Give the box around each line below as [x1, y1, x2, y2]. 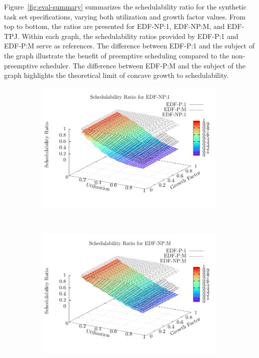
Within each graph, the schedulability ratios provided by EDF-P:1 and [21, 30, 238, 41]
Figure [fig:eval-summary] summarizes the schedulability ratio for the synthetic [4, 1, 246, 11]
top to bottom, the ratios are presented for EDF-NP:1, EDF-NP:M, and [4, 21, 225, 31]
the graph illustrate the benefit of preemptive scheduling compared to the [4, 50, 229, 60]
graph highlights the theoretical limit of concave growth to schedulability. [4, 70, 229, 80]
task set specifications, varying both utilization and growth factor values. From [4, 11, 245, 21]
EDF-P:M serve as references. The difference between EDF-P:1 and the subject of [4, 40, 254, 51]
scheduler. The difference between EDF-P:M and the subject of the [40, 60, 245, 70]
